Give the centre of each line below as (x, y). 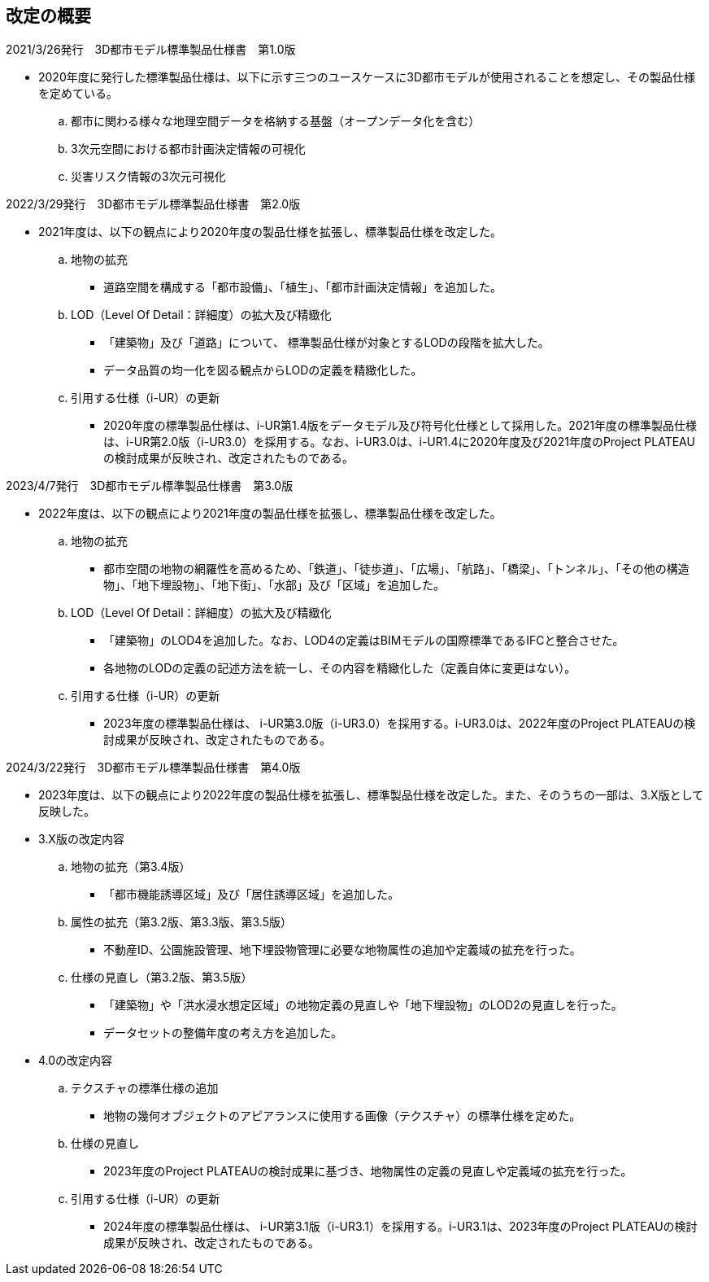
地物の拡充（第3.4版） (131, 867)
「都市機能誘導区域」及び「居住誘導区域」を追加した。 (251, 895)
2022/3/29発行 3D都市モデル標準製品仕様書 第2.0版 (153, 204)
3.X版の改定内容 (81, 839)
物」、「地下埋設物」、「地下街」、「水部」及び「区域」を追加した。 (274, 585)
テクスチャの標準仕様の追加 (145, 1088)
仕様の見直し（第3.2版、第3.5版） (162, 978)
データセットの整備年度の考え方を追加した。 (223, 1033)
